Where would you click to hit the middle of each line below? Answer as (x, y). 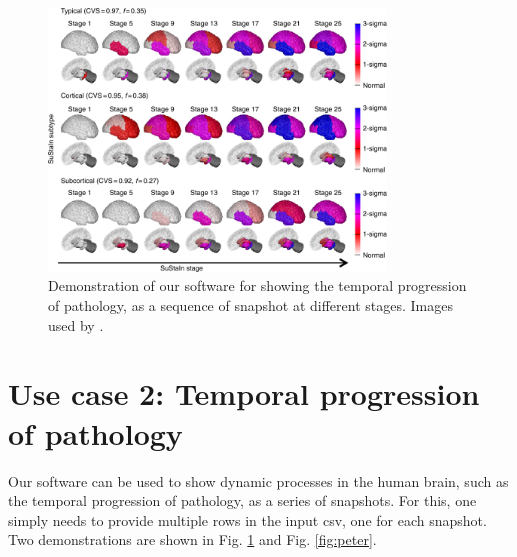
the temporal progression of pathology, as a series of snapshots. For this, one (242, 500)
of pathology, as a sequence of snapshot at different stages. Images (250, 305)
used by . (76, 324)
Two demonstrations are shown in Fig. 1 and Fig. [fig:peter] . (192, 539)
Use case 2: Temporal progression (244, 393)
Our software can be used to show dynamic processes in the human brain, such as (258, 480)
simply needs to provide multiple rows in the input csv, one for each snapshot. (247, 519)
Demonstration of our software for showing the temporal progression (257, 285)
